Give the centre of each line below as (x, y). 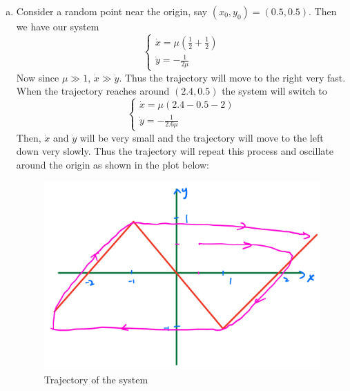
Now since (38, 77)
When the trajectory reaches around (93, 91)
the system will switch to (274, 91)
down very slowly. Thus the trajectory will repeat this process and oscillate (175, 151)
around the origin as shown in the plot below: (113, 164)
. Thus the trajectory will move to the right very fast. (232, 77)
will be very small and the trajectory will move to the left (202, 137)
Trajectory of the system (96, 379)
